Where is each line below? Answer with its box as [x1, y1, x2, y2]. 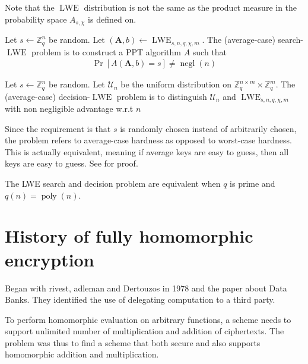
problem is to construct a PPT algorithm [31, 45, 181, 58]
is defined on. [88, 12, 136, 25]
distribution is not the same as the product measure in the [84, 1, 297, 13]
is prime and [230, 177, 275, 189]
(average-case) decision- [5, 90, 90, 102]
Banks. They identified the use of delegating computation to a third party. [5, 293, 275, 306]
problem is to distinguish [116, 90, 207, 102]
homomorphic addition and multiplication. [5, 348, 159, 360]
